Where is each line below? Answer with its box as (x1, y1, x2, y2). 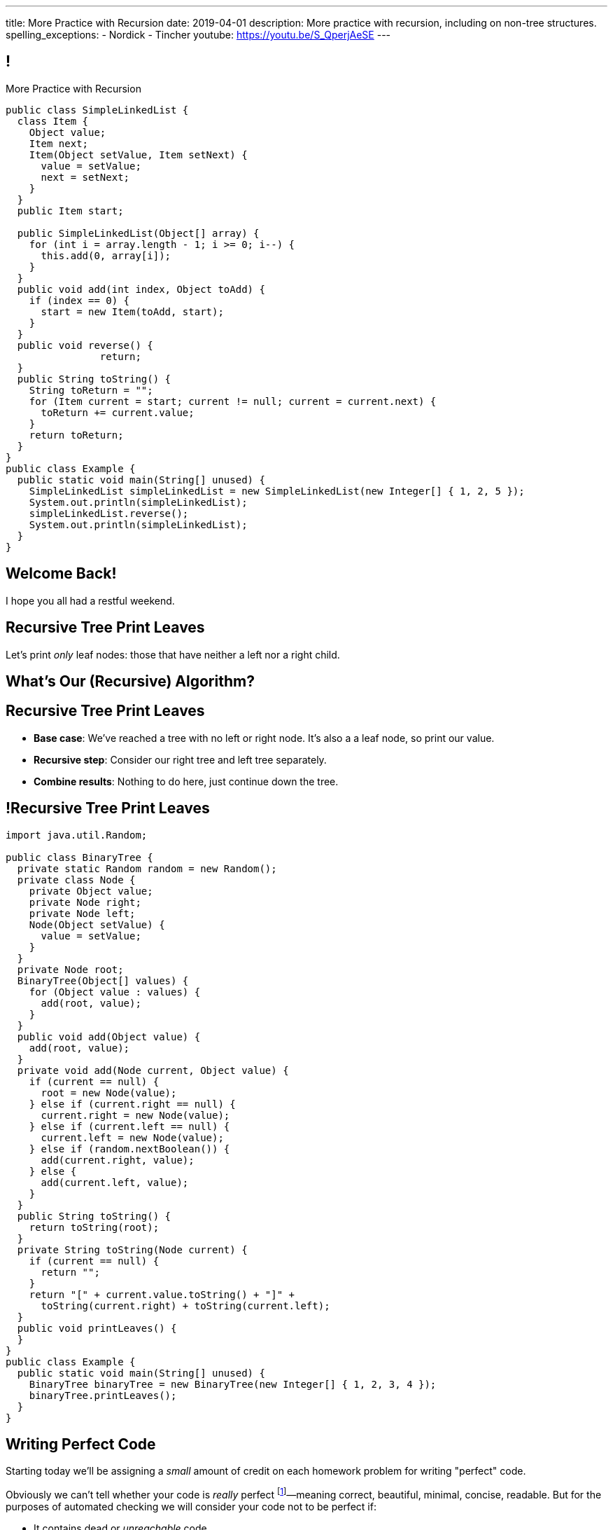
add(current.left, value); (41, 1176, 189, 1188)
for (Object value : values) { (29, 986, 201, 998)
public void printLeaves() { (17, 1322, 177, 1334)
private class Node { (17, 874, 136, 885)
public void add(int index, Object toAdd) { (17, 283, 265, 295)
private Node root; (17, 963, 124, 975)
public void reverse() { (17, 339, 153, 351)
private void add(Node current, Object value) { (17, 1064, 289, 1076)
